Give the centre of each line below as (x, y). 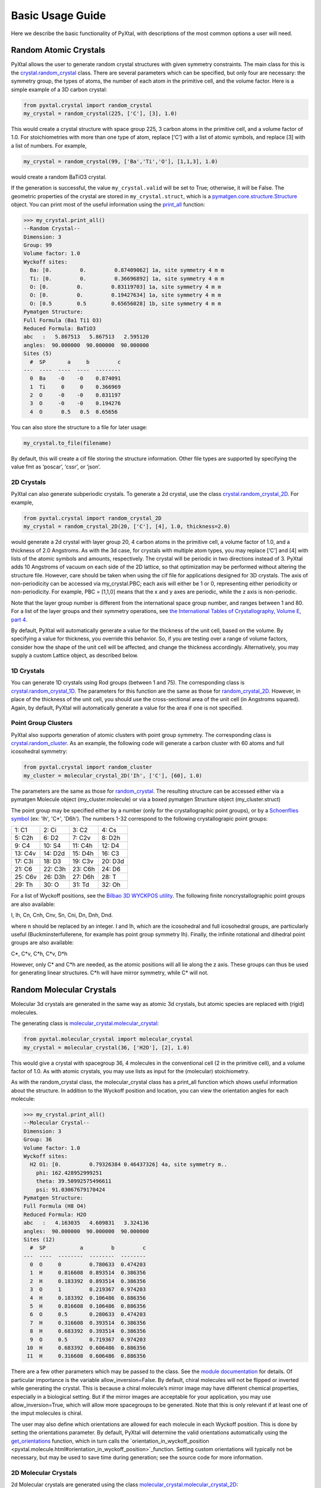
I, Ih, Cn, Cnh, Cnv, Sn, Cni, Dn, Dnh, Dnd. (62, 915)
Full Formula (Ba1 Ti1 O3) (63, 320)
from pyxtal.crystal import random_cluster (88, 767)
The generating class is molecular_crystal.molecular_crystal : (85, 1023)
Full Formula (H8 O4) (55, 1206)
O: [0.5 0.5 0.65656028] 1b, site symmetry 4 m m (125, 303)
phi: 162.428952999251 (69, 1173)
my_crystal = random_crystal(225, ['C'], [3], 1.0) (100, 113)
